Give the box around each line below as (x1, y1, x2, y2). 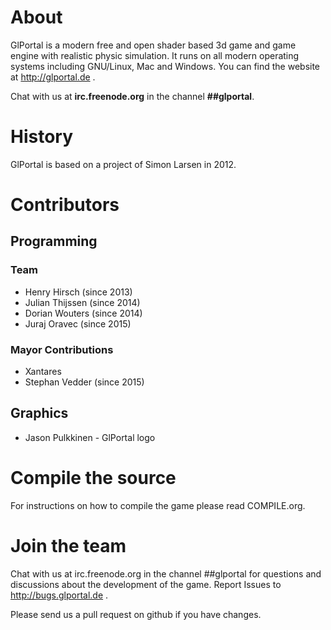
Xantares (24, 366, 62, 378)
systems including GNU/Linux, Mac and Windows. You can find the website (10, 60, 321, 72)
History (10, 126, 74, 148)
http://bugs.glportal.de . (10, 589, 109, 601)
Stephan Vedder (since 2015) (24, 376, 145, 388)
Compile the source (10, 467, 177, 490)
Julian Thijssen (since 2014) (24, 296, 141, 308)
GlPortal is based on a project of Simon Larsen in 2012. (10, 158, 237, 170)
